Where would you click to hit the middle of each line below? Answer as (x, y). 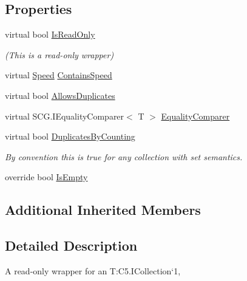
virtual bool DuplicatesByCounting (70, 136)
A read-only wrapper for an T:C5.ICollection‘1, (93, 270)
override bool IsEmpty (46, 177)
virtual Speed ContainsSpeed (59, 75)
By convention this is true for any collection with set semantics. (124, 156)
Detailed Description (71, 245)
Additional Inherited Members (103, 210)
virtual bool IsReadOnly (50, 34)
